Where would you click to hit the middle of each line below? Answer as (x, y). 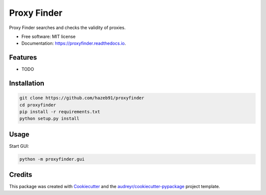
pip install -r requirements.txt (60, 112)
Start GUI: (19, 146)
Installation (27, 83)
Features (23, 57)
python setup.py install (50, 119)
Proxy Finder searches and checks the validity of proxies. (67, 28)
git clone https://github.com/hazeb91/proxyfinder (82, 98)
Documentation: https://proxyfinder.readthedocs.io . (74, 43)
